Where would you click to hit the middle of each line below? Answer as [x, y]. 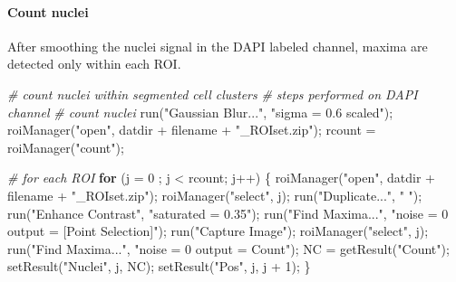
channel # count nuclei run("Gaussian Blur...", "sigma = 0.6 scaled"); [200, 112]
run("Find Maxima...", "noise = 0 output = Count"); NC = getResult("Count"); [228, 248]
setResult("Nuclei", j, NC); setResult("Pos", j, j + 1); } [159, 266]
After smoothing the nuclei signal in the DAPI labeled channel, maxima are [218, 46]
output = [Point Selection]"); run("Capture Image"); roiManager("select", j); [218, 231]
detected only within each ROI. [94, 64]
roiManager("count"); [66, 147]
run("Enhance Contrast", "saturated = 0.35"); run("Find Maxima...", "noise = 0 [228, 213]
